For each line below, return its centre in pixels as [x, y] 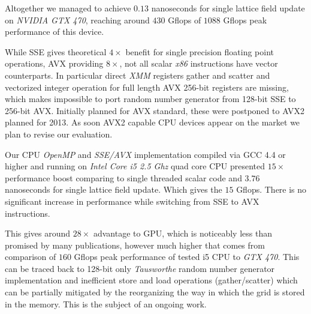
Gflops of [185, 20]
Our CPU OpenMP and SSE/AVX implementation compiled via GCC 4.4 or [145, 154]
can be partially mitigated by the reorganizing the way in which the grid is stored [155, 292]
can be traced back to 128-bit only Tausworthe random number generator [140, 268]
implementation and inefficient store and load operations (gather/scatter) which [151, 280]
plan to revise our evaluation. [59, 134]
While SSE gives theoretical [56, 51]
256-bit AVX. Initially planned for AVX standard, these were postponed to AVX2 [155, 110]
